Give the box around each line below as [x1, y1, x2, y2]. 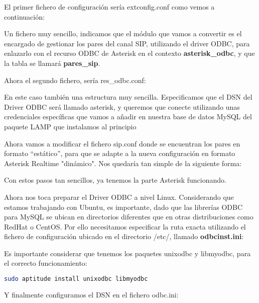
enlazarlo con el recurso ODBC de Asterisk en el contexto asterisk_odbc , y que [4, 48, 255, 58]
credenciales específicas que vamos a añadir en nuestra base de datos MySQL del [4, 111, 252, 122]
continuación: [4, 11, 45, 22]
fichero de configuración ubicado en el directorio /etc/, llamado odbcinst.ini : [4, 231, 244, 242]
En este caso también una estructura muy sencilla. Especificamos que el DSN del [4, 92, 252, 102]
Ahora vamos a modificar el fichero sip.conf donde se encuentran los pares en [4, 138, 240, 148]
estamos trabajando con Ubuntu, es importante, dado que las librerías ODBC [4, 201, 243, 212]
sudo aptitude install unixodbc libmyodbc [4, 275, 148, 283]
